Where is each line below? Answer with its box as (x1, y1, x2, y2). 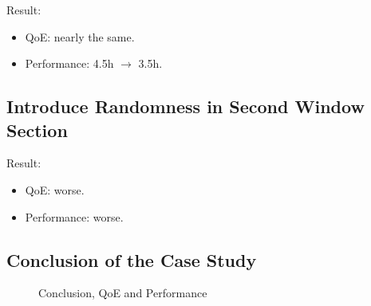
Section (6, 117, 68, 142)
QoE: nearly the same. (25, 28, 135, 45)
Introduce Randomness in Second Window (6, 94, 365, 119)
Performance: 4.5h (25, 55, 114, 72)
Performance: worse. (25, 208, 124, 225)
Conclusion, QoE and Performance (38, 284, 207, 301)
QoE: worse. (25, 181, 85, 198)
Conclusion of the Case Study (6, 247, 257, 272)
